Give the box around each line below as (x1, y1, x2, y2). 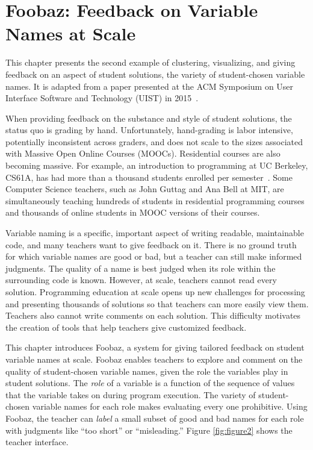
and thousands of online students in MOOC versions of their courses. (5, 206, 260, 219)
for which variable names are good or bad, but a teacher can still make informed (5, 250, 302, 263)
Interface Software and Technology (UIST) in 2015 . (5, 92, 199, 104)
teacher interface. (5, 436, 69, 448)
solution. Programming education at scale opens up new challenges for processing (5, 286, 305, 298)
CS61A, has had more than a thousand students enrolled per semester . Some (5, 170, 293, 183)
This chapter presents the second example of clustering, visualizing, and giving (5, 56, 296, 69)
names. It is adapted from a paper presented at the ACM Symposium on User (5, 80, 294, 92)
